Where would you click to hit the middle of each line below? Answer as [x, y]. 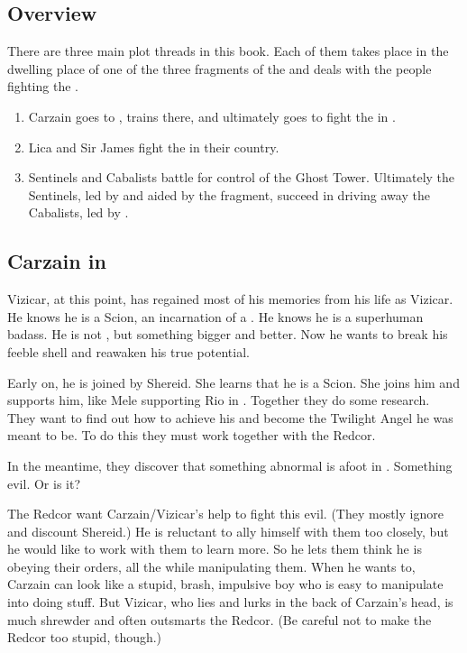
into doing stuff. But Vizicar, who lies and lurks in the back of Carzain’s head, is [230, 602]
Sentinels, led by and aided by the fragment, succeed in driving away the [229, 194]
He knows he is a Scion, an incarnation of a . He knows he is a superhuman [215, 316]
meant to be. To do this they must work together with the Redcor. [192, 435]
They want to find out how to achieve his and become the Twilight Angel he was [230, 417]
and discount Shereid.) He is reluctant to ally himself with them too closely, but [228, 531]
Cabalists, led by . [78, 212]
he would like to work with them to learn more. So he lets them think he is [215, 549]
